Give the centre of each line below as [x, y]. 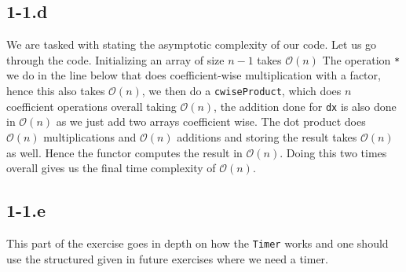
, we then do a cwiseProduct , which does [241, 91]
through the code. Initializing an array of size [115, 59]
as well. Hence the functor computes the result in [124, 152]
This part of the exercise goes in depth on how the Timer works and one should [198, 243]
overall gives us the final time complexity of [111, 168]
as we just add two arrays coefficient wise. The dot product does [211, 121]
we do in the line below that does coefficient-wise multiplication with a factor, [194, 75]
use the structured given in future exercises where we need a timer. [167, 258]
